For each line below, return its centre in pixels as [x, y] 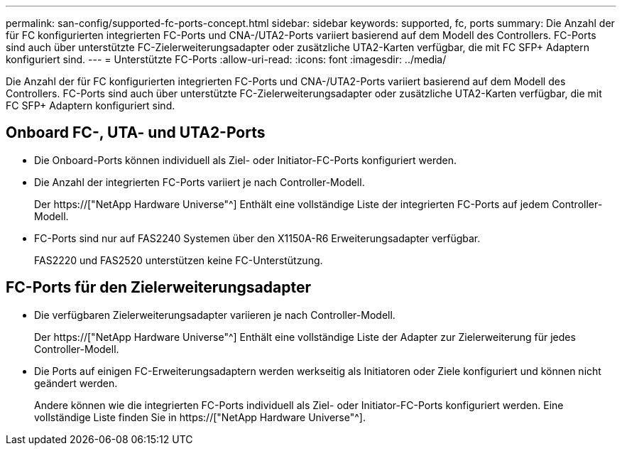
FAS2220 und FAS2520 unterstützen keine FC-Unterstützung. [179, 260]
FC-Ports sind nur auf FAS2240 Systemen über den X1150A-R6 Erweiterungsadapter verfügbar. [257, 238]
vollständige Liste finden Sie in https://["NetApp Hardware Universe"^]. [200, 417]
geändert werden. [76, 383]
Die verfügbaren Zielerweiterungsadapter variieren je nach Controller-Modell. [215, 315]
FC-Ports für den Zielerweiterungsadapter [158, 288]
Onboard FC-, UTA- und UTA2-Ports [136, 133]
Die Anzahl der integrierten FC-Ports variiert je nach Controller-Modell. [200, 182]
